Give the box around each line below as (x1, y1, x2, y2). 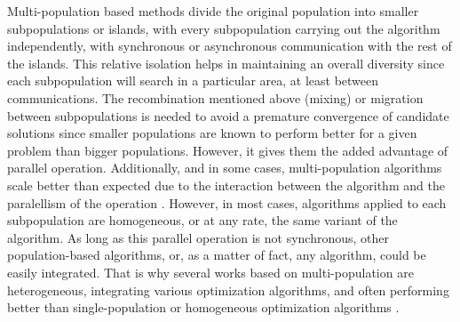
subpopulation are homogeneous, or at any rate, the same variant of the (7, 211, 398, 229)
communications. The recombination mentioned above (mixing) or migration (7, 88, 424, 107)
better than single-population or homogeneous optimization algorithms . (7, 298, 400, 317)
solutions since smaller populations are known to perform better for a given (7, 124, 417, 142)
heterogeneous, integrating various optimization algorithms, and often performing (7, 280, 449, 299)
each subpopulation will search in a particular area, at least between (7, 71, 379, 90)
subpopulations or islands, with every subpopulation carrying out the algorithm (7, 19, 440, 37)
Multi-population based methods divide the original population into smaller (7, 2, 419, 20)
